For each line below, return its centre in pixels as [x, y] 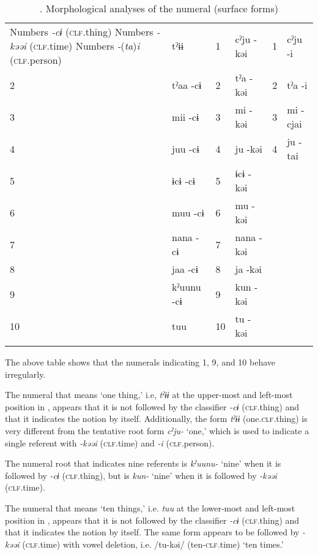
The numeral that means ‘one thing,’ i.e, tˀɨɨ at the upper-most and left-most [149, 395]
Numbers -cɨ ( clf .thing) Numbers [82, 32]
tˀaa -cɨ [187, 85]
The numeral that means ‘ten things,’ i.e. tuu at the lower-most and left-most [150, 507]
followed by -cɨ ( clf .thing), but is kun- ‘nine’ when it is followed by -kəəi [141, 475]
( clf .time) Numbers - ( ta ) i [85, 46]
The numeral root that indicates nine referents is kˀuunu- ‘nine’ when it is [143, 463]
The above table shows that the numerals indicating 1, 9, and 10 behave [140, 362]
